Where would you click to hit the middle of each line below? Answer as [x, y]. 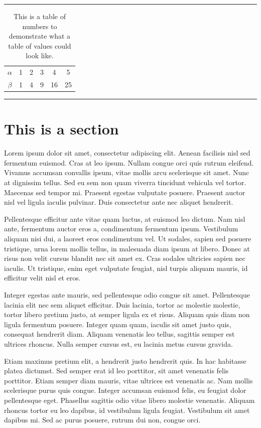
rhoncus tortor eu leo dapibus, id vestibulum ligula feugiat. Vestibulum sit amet [127, 410]
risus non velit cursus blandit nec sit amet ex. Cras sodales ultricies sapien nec [125, 258]
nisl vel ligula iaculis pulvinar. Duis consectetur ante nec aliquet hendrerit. [119, 202]
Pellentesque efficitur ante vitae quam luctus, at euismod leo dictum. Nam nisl [125, 219]
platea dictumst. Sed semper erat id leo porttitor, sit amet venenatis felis [116, 371]
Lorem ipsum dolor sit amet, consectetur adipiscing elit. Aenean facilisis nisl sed [127, 153]
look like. [40, 55]
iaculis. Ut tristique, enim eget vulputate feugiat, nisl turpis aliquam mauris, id [126, 268]
